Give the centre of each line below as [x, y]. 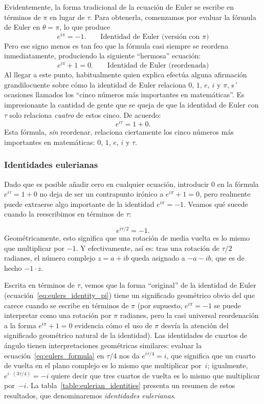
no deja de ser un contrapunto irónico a [102, 194]
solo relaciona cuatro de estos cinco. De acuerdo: [85, 114]
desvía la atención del [195, 325]
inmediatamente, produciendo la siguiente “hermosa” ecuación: [103, 56]
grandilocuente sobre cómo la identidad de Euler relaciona [95, 84]
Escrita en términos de [40, 285]
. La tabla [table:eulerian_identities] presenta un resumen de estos [131, 385]
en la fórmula [238, 184]
